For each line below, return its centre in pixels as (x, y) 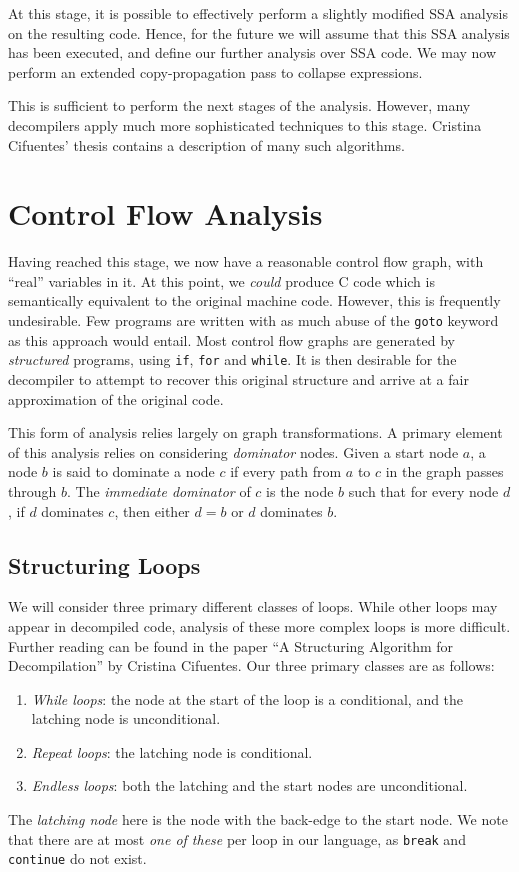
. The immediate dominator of (158, 490)
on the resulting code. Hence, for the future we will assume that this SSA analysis (259, 32)
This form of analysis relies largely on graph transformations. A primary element (255, 432)
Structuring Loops (104, 564)
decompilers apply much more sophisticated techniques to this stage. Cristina (245, 124)
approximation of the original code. (116, 398)
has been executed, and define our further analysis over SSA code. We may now (252, 52)
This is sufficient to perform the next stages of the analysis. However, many (239, 105)
